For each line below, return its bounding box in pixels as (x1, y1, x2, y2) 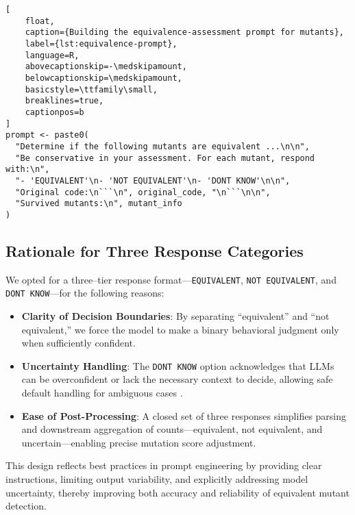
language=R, (25, 50, 79, 60)
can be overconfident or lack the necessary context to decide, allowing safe (21, 372, 333, 386)
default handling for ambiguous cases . (21, 386, 183, 400)
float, (25, 16, 55, 26)
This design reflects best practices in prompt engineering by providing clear (5, 458, 322, 473)
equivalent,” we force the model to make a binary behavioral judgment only (21, 322, 339, 336)
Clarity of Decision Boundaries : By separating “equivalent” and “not (21, 308, 330, 323)
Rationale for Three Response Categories (5, 240, 304, 261)
